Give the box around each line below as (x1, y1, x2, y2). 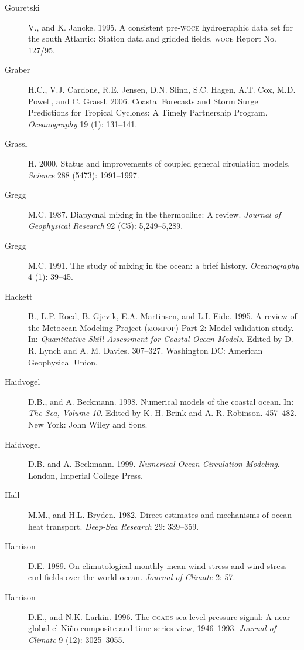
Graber (5, 63, 30, 76)
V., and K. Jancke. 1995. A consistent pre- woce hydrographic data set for (28, 21, 293, 33)
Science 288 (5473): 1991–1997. (28, 168, 139, 181)
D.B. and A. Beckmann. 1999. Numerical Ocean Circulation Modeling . (28, 458, 280, 470)
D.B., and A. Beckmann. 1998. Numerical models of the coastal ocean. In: (28, 395, 294, 407)
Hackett (5, 290, 33, 302)
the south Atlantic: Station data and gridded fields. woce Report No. (28, 32, 276, 45)
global (28, 622, 50, 634)
